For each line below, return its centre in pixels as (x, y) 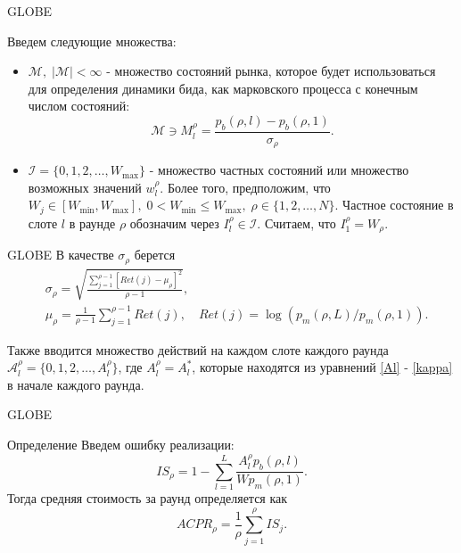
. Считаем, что (296, 223)
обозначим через (174, 223)
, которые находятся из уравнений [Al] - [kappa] (322, 367)
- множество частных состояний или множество (279, 170)
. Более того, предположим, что (245, 187)
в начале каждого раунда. (76, 384)
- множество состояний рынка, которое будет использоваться (271, 71)
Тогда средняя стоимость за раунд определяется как (148, 498)
